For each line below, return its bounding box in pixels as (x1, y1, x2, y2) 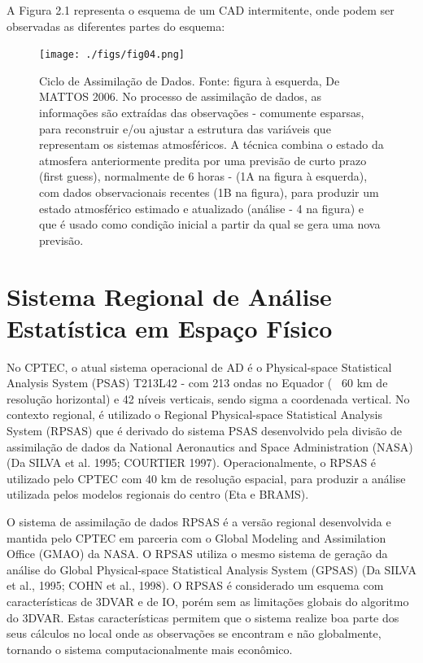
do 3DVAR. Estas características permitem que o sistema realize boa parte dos (7, 608, 399, 626)
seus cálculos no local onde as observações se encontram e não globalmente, (7, 625, 382, 642)
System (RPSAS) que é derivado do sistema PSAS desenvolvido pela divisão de (7, 422, 402, 439)
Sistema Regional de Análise (7, 279, 332, 312)
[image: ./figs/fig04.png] (39, 49, 185, 61)
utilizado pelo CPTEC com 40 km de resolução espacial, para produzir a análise (7, 469, 406, 486)
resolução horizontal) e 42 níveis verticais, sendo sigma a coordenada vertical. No (7, 390, 410, 407)
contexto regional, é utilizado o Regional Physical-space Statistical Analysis (7, 406, 383, 423)
